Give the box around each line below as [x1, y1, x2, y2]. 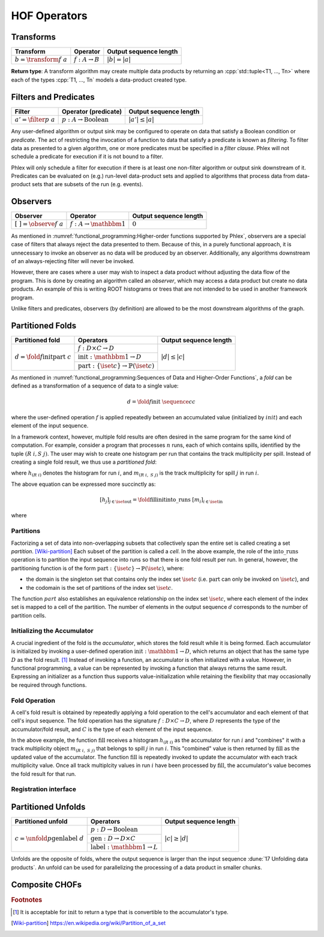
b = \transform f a [14, 56, 67, 64]
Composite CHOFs [11, 879, 82, 890]
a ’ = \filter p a [14, 115, 55, 123]
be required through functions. [11, 681, 87, 688]
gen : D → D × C [90, 834, 136, 842]
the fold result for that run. [11, 770, 76, 777]
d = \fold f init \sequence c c [127, 398, 196, 405]
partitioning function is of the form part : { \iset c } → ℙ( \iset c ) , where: [11, 565, 184, 572]
